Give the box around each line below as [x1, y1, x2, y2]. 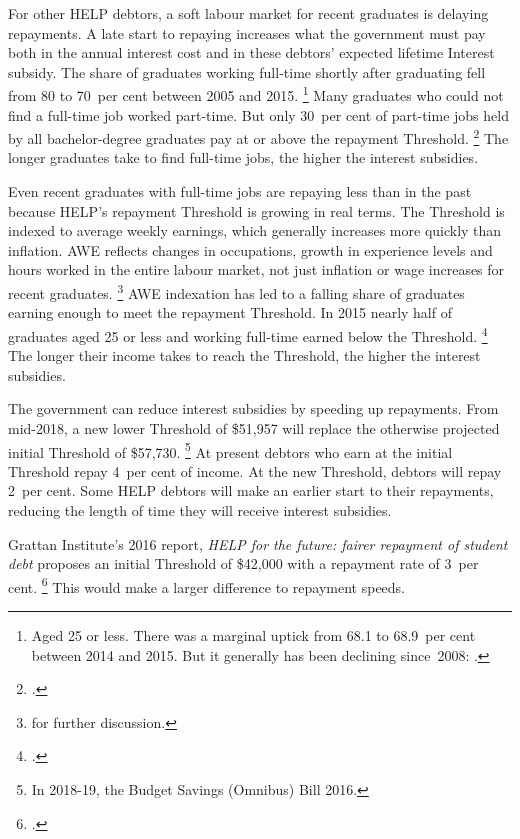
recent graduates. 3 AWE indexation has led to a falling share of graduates [8, 280, 465, 303]
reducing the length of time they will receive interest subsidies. [8, 499, 392, 520]
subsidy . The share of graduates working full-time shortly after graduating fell [8, 61, 486, 82]
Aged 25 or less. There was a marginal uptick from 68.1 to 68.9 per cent [31, 624, 476, 645]
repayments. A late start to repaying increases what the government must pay [8, 22, 486, 43]
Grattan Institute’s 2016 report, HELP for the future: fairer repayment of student [8, 533, 508, 554]
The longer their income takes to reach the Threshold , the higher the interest [8, 345, 481, 366]
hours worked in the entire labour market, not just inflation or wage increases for [8, 259, 505, 280]
